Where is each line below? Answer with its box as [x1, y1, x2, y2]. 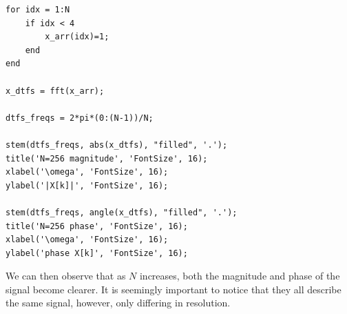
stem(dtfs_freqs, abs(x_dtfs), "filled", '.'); [6, 139, 228, 150]
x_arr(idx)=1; [45, 32, 109, 42]
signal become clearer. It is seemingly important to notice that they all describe [6, 282, 341, 296]
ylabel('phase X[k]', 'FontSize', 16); [6, 248, 188, 258]
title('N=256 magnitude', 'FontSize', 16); [6, 153, 208, 164]
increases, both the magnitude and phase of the [139, 268, 340, 283]
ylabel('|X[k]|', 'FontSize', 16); [6, 180, 169, 190]
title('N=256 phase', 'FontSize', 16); [6, 221, 188, 231]
